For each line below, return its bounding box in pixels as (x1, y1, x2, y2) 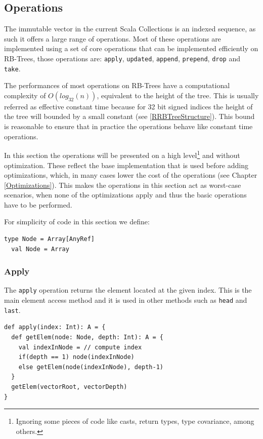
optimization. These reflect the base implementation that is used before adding (4, 159, 248, 170)
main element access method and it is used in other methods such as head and (4, 295, 247, 305)
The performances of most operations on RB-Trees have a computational (4, 80, 230, 91)
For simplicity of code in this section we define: (4, 216, 150, 227)
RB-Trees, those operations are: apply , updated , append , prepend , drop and (4, 53, 241, 63)
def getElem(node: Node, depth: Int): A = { (11, 334, 163, 341)
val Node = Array (11, 245, 69, 253)
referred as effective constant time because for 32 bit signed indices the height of (4, 101, 253, 111)
